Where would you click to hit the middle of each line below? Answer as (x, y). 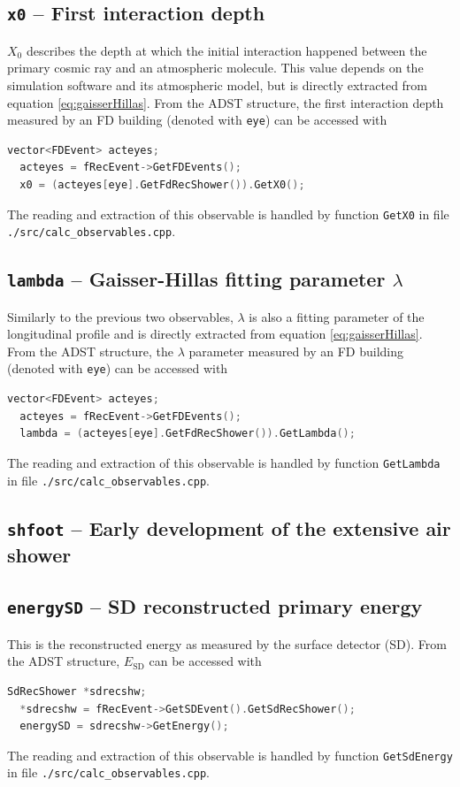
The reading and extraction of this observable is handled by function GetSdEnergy (230, 755)
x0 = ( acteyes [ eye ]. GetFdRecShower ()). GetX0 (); (162, 185)
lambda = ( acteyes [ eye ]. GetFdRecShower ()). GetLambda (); (188, 434)
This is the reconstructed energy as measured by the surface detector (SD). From (227, 643)
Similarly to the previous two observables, (120, 316)
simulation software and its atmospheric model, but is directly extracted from (218, 84)
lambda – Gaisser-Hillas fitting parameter (196, 279)
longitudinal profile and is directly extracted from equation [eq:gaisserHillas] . (215, 334)
